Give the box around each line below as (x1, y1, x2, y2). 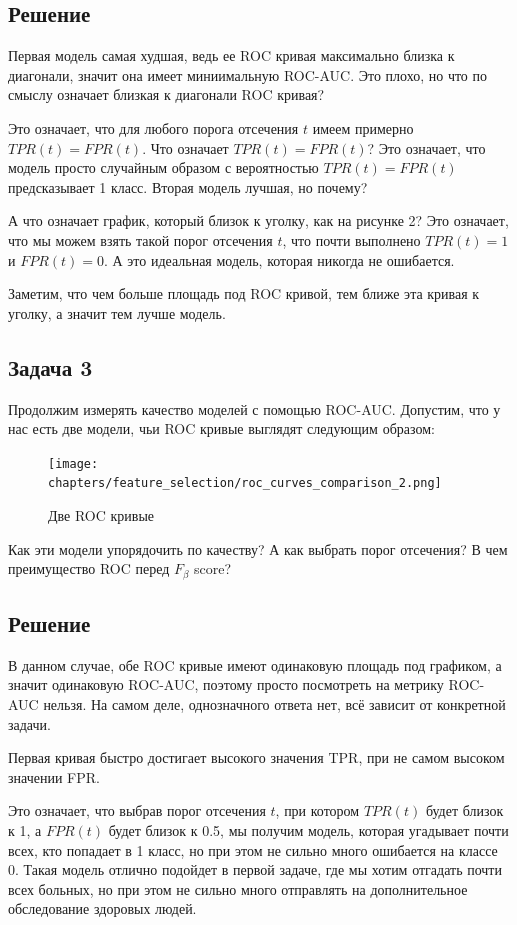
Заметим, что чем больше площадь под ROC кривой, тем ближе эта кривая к (8, 283, 480, 304)
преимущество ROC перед (8, 558, 170, 579)
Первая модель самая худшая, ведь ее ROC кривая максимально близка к (8, 45, 455, 66)
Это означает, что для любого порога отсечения (8, 117, 299, 138)
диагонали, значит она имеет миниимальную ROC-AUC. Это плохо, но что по (8, 64, 488, 85)
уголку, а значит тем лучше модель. (8, 302, 226, 323)
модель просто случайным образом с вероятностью (8, 157, 319, 178)
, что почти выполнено (282, 229, 421, 250)
